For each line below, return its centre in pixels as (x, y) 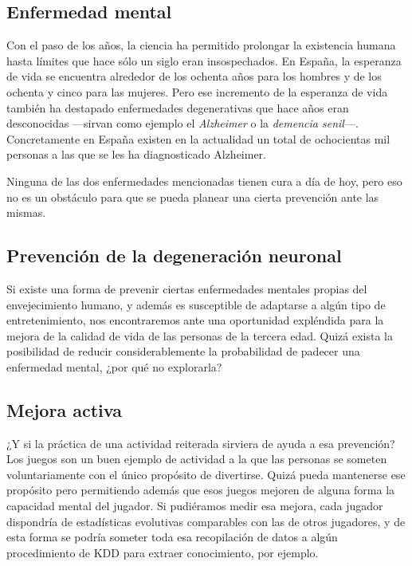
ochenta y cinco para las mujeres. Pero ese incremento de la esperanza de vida (197, 91)
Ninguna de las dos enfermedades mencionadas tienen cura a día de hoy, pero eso (204, 181)
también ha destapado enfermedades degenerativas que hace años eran (178, 107)
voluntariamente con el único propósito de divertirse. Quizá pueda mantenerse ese (206, 474)
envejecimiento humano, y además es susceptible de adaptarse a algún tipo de (196, 304)
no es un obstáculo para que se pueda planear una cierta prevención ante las (193, 197)
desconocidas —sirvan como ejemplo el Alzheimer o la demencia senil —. (182, 123)
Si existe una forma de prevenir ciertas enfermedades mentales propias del (187, 288)
